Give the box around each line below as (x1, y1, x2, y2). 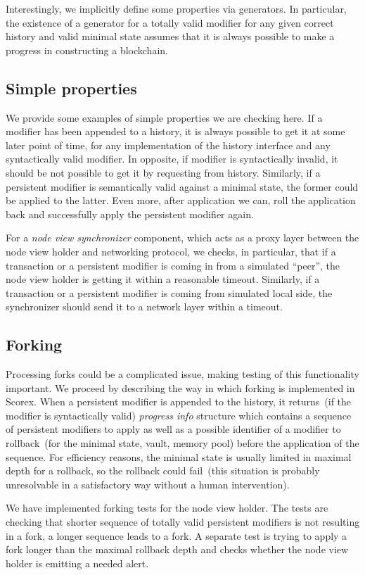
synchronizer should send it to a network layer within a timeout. (6, 299, 283, 314)
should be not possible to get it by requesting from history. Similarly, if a (6, 165, 321, 179)
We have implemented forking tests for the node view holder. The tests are (6, 500, 328, 515)
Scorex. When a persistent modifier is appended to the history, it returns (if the (6, 394, 352, 409)
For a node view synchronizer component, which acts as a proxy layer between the (6, 230, 359, 245)
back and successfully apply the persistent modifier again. (6, 206, 254, 221)
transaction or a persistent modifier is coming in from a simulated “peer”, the (6, 258, 340, 272)
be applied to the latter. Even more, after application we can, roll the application (6, 193, 356, 208)
